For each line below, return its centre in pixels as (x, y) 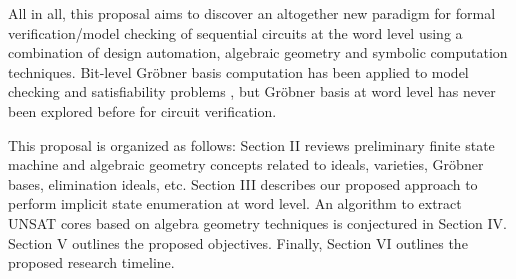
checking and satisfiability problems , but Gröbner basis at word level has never (252, 91)
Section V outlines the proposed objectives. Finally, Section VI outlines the (238, 242)
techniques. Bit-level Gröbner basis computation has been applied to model (238, 71)
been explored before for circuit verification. (142, 110)
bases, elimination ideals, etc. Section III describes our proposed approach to (243, 183)
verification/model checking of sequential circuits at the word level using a (235, 32)
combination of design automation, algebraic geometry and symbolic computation (258, 52)
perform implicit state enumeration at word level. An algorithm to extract (235, 203)
